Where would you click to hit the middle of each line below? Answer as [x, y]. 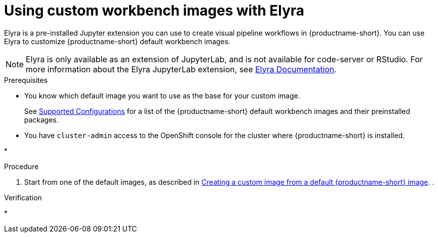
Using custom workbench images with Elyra [154, 11]
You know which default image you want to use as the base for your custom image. [162, 95]
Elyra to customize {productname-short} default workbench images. [117, 41]
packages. [42, 120]
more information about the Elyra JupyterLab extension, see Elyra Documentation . [181, 69]
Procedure [21, 166]
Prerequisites [26, 80]
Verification [23, 197]
